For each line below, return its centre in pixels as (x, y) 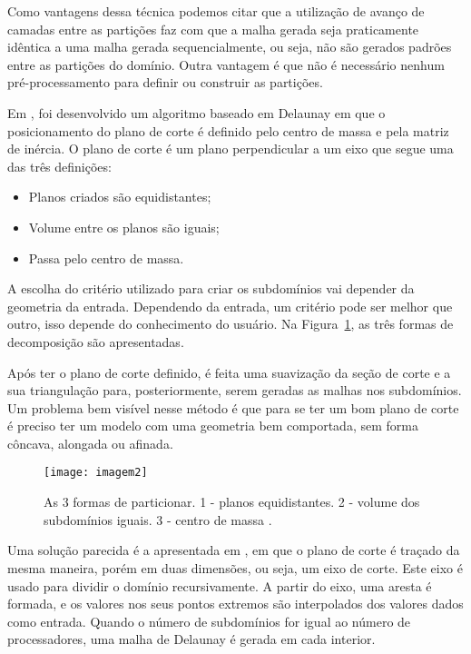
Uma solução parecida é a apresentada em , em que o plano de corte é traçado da (234, 550)
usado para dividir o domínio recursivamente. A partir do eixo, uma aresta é (220, 585)
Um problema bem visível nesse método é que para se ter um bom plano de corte (233, 407)
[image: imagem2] (96, 473)
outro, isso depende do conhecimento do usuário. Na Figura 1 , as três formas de (231, 324)
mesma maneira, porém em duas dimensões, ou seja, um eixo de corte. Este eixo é (235, 567)
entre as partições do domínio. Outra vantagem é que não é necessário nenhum (226, 64)
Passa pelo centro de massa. (106, 258)
